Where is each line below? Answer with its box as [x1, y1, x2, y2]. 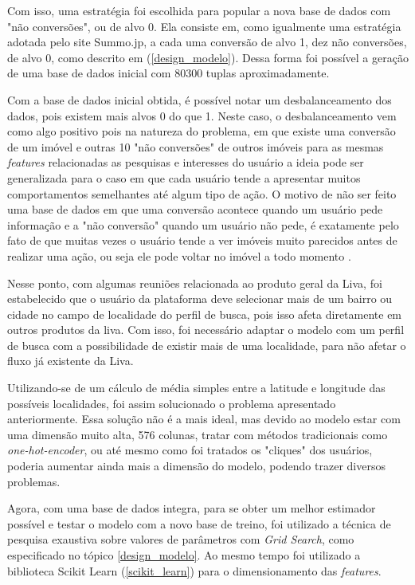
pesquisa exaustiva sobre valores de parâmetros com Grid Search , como [7, 531, 354, 548]
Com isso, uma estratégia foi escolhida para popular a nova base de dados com [7, 2, 391, 18]
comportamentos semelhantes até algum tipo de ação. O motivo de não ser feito [7, 185, 397, 202]
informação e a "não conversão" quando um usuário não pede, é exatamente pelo [7, 216, 399, 233]
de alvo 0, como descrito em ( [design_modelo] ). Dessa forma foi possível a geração [7, 49, 409, 65]
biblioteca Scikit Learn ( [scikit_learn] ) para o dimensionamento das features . [7, 562, 382, 579]
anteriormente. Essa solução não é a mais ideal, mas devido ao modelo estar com [7, 410, 401, 427]
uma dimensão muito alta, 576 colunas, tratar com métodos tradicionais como [7, 426, 388, 442]
